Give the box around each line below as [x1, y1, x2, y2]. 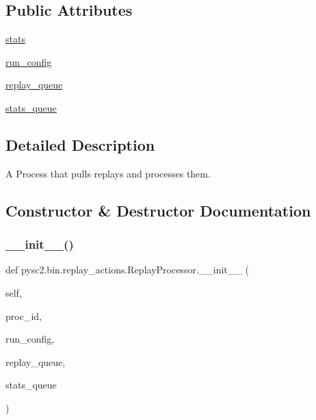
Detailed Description [5, 134, 155, 155]
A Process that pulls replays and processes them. [5, 166, 211, 180]
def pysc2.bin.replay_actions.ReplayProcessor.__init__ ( [5, 262, 249, 277]
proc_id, [5, 308, 42, 323]
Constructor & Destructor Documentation [5, 199, 311, 221]
